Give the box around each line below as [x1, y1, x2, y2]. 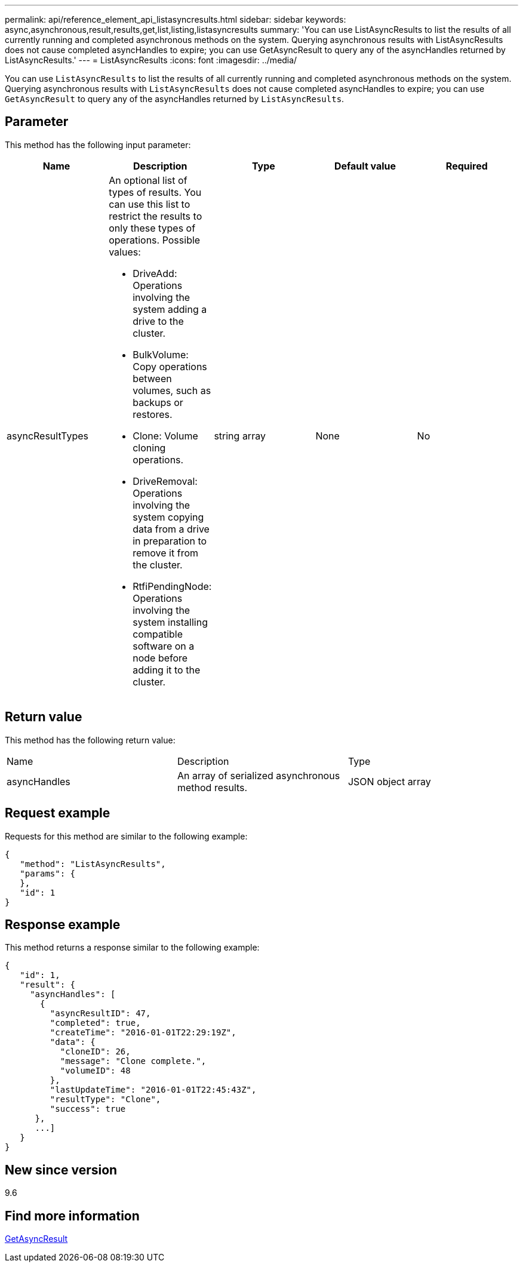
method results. [177, 781, 248, 794]
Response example [5, 917, 121, 932]
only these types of [109, 222, 196, 234]
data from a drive [133, 522, 210, 535]
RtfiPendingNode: [133, 580, 212, 592]
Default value [334, 159, 396, 172]
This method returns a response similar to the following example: [5, 942, 260, 953]
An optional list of [109, 174, 187, 186]
